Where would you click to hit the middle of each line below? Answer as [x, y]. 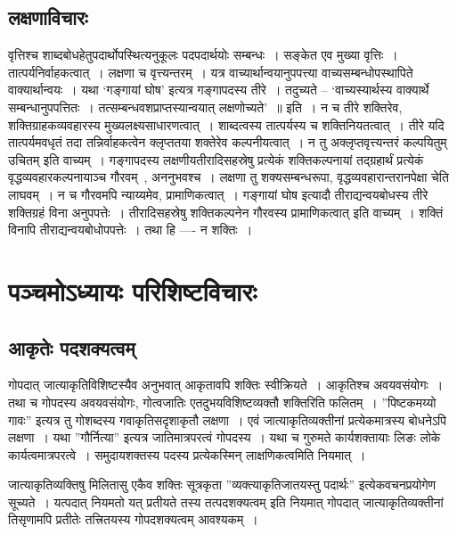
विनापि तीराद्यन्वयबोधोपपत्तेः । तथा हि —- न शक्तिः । [131, 230]
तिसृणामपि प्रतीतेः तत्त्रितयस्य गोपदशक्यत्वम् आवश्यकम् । [133, 519]
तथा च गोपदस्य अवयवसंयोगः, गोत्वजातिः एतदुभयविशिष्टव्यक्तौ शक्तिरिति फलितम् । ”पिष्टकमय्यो [222, 402]
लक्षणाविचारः [48, 17]
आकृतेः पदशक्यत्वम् [72, 347]
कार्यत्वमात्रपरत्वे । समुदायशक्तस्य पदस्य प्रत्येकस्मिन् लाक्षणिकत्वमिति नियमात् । [187, 454]
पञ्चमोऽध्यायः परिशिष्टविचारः [133, 290]
